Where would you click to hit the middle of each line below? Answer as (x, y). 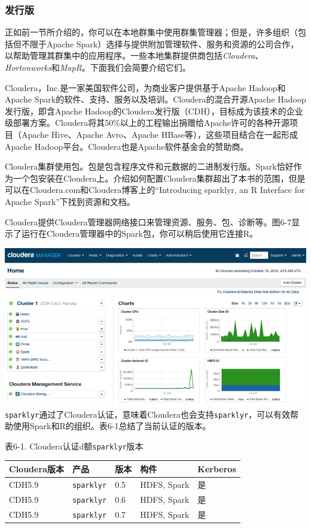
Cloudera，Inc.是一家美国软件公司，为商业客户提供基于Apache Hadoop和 (145, 87)
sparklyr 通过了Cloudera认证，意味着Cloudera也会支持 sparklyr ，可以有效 (148, 414)
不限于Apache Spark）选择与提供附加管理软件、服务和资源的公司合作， (160, 43)
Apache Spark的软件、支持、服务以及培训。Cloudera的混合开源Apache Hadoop (155, 99)
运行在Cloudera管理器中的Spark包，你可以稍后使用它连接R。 (140, 233)
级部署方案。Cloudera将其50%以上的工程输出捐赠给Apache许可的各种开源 (147, 123)
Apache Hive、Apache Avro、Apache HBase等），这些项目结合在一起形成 (159, 134)
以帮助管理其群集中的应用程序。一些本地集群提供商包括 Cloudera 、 (134, 55)
